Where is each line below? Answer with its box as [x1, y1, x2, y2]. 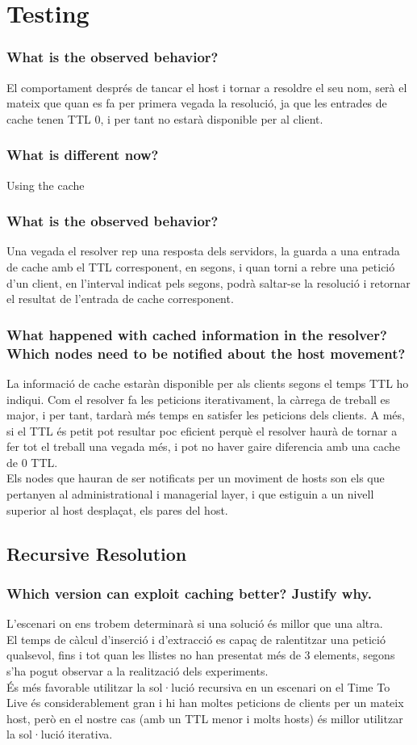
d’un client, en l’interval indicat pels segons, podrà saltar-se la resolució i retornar [6, 274, 411, 291]
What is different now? [6, 145, 159, 165]
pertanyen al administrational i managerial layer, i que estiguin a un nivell [6, 486, 374, 503]
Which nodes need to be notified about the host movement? [6, 343, 406, 363]
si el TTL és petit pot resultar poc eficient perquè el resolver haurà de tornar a [6, 422, 398, 439]
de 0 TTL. [6, 453, 58, 470]
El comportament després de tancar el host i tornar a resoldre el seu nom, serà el [6, 78, 407, 95]
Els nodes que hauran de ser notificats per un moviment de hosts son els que [6, 469, 385, 486]
